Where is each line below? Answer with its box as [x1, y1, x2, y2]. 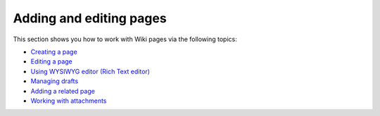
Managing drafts [30, 77, 79, 85]
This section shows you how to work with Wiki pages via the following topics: [13, 35, 237, 43]
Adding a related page [30, 87, 95, 95]
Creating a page [30, 48, 77, 56]
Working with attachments [30, 96, 107, 105]
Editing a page [30, 57, 73, 66]
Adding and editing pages [13, 10, 167, 26]
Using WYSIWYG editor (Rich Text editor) [30, 67, 151, 75]
